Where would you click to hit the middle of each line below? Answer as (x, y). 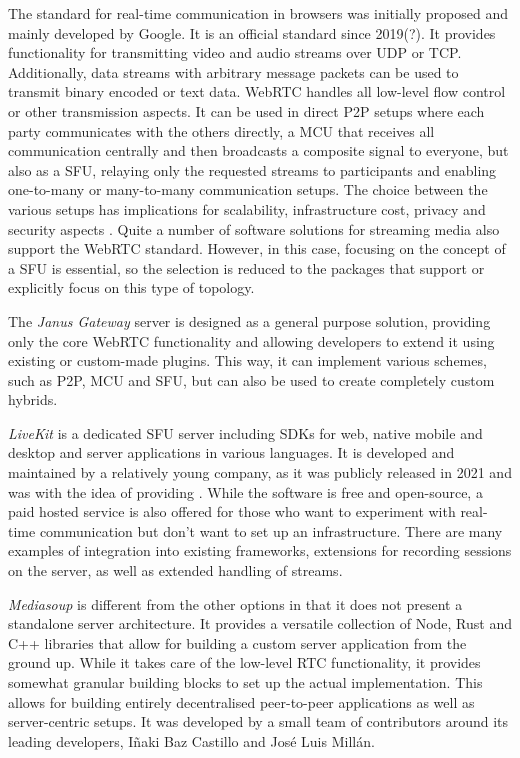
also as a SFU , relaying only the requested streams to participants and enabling (252, 169)
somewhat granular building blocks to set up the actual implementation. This (245, 682)
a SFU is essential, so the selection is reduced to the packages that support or (246, 267)
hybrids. (33, 399)
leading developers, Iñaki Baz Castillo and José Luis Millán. (191, 740)
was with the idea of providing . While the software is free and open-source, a (245, 491)
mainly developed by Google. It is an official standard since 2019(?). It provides (252, 32)
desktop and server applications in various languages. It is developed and (231, 452)
